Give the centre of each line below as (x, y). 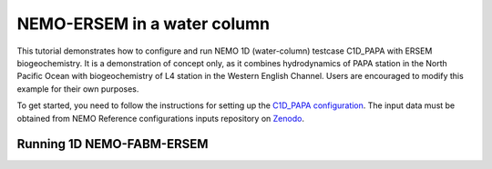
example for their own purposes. (78, 89)
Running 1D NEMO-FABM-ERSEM (113, 144)
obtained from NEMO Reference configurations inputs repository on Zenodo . (161, 118)
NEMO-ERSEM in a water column (143, 24)
